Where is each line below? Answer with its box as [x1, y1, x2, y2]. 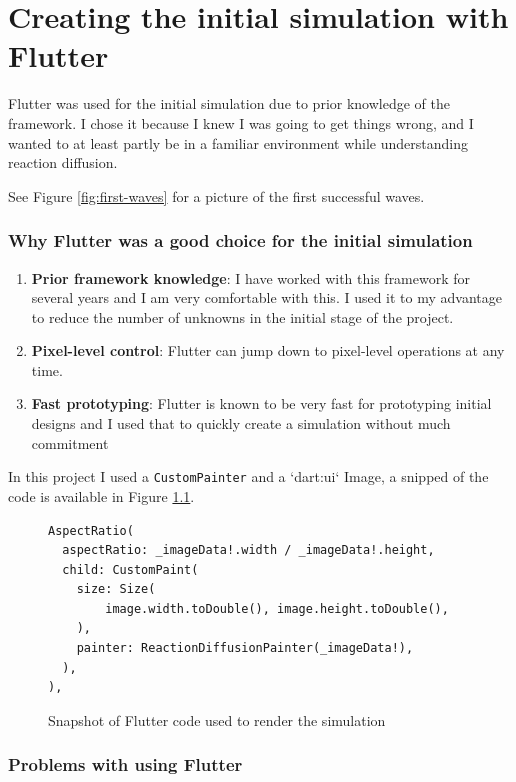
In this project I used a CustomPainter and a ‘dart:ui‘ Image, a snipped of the [8, 466, 489, 487]
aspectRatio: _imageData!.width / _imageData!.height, [62, 543, 435, 558]
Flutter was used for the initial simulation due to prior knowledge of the [8, 93, 450, 114]
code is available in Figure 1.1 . [8, 485, 195, 506]
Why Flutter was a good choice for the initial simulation [8, 228, 473, 253]
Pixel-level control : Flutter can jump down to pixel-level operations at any [31, 340, 505, 361]
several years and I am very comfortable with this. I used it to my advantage [31, 287, 502, 308]
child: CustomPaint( [62, 562, 199, 577]
